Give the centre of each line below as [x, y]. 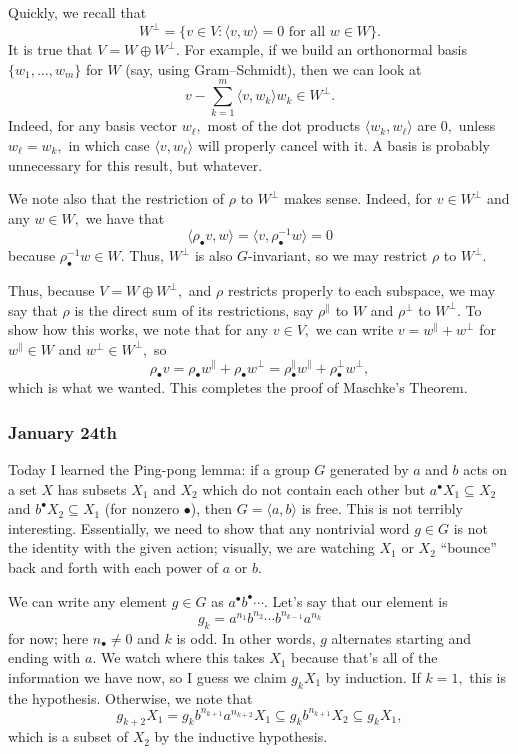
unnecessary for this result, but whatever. [135, 164]
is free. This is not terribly [382, 508]
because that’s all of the [364, 657]
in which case [109, 145]
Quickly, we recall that [77, 12]
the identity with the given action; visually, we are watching [191, 547]
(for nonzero [142, 508]
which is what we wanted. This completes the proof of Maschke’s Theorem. [238, 387]
